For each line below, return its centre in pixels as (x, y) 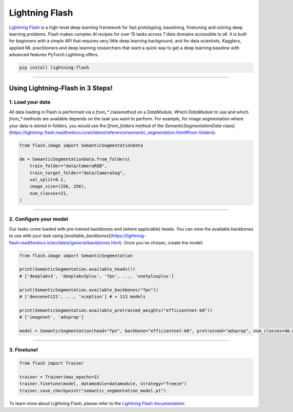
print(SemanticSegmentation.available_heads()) (77, 269)
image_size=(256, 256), (58, 186)
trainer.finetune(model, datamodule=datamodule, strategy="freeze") (103, 384)
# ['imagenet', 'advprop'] (52, 317)
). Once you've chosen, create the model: (162, 242)
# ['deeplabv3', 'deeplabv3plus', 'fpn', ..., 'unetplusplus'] (97, 276)
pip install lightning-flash (54, 68)
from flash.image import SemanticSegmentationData (81, 145)
